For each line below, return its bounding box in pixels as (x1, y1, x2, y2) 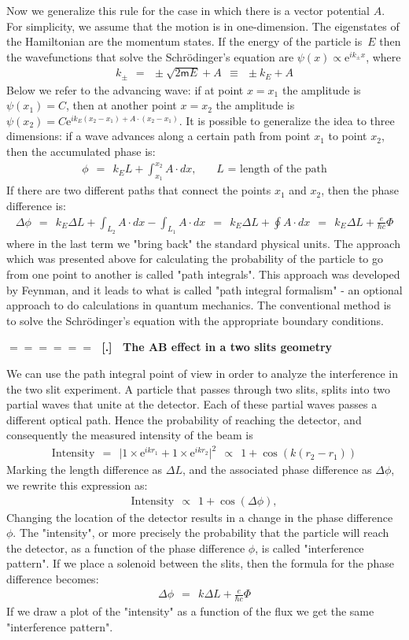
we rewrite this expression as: (6, 477, 148, 494)
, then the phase (321, 182, 400, 198)
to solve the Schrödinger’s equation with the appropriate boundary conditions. (6, 312, 385, 328)
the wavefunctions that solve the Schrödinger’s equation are (6, 48, 294, 65)
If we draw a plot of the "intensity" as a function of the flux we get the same (6, 602, 374, 619)
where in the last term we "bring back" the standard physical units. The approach (6, 235, 400, 251)
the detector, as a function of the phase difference (6, 539, 245, 556)
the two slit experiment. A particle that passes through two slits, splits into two (6, 380, 390, 397)
